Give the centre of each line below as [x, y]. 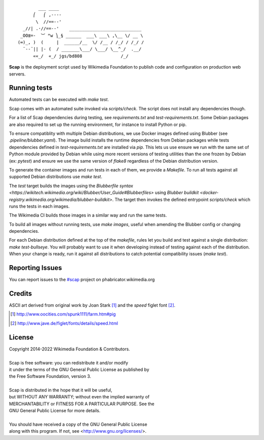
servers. [17, 74]
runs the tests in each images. [39, 206]
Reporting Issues [35, 268]
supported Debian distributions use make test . [56, 177]
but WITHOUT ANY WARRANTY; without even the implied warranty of [79, 397]
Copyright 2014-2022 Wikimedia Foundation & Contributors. [70, 349]
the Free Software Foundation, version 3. [50, 376]
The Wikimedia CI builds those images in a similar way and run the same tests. [88, 215]
